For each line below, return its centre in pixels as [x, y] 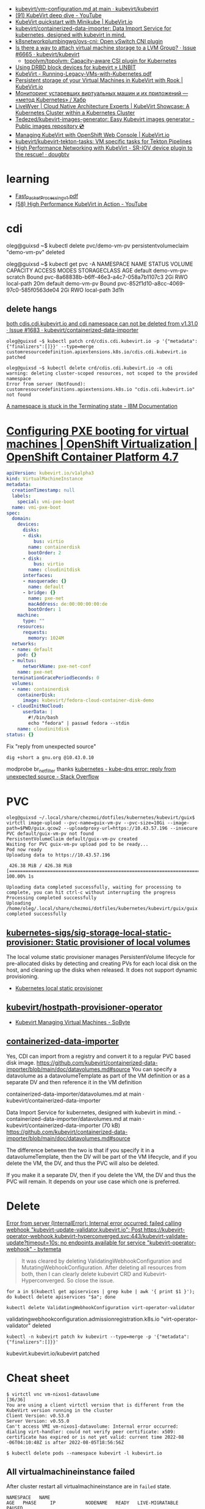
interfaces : [38, 576]
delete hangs [32, 309]
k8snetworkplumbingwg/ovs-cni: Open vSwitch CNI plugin [89, 41]
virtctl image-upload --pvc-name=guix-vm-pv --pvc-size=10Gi [86, 823]
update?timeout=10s [32, 1243]
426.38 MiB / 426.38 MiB [40, 866]
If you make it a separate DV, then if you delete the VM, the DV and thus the [101, 1175]
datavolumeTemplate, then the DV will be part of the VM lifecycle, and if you [102, 1156]
